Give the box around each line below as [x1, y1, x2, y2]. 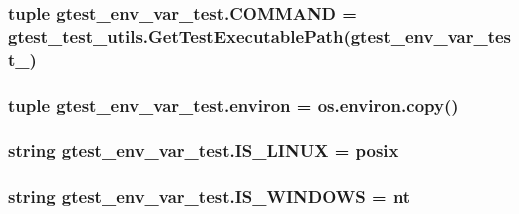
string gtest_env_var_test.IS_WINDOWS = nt [8, 184, 411, 209]
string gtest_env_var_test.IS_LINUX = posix [8, 138, 399, 163]
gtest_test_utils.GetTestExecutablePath [8, 23, 344, 48]
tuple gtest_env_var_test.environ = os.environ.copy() [8, 92, 459, 117]
